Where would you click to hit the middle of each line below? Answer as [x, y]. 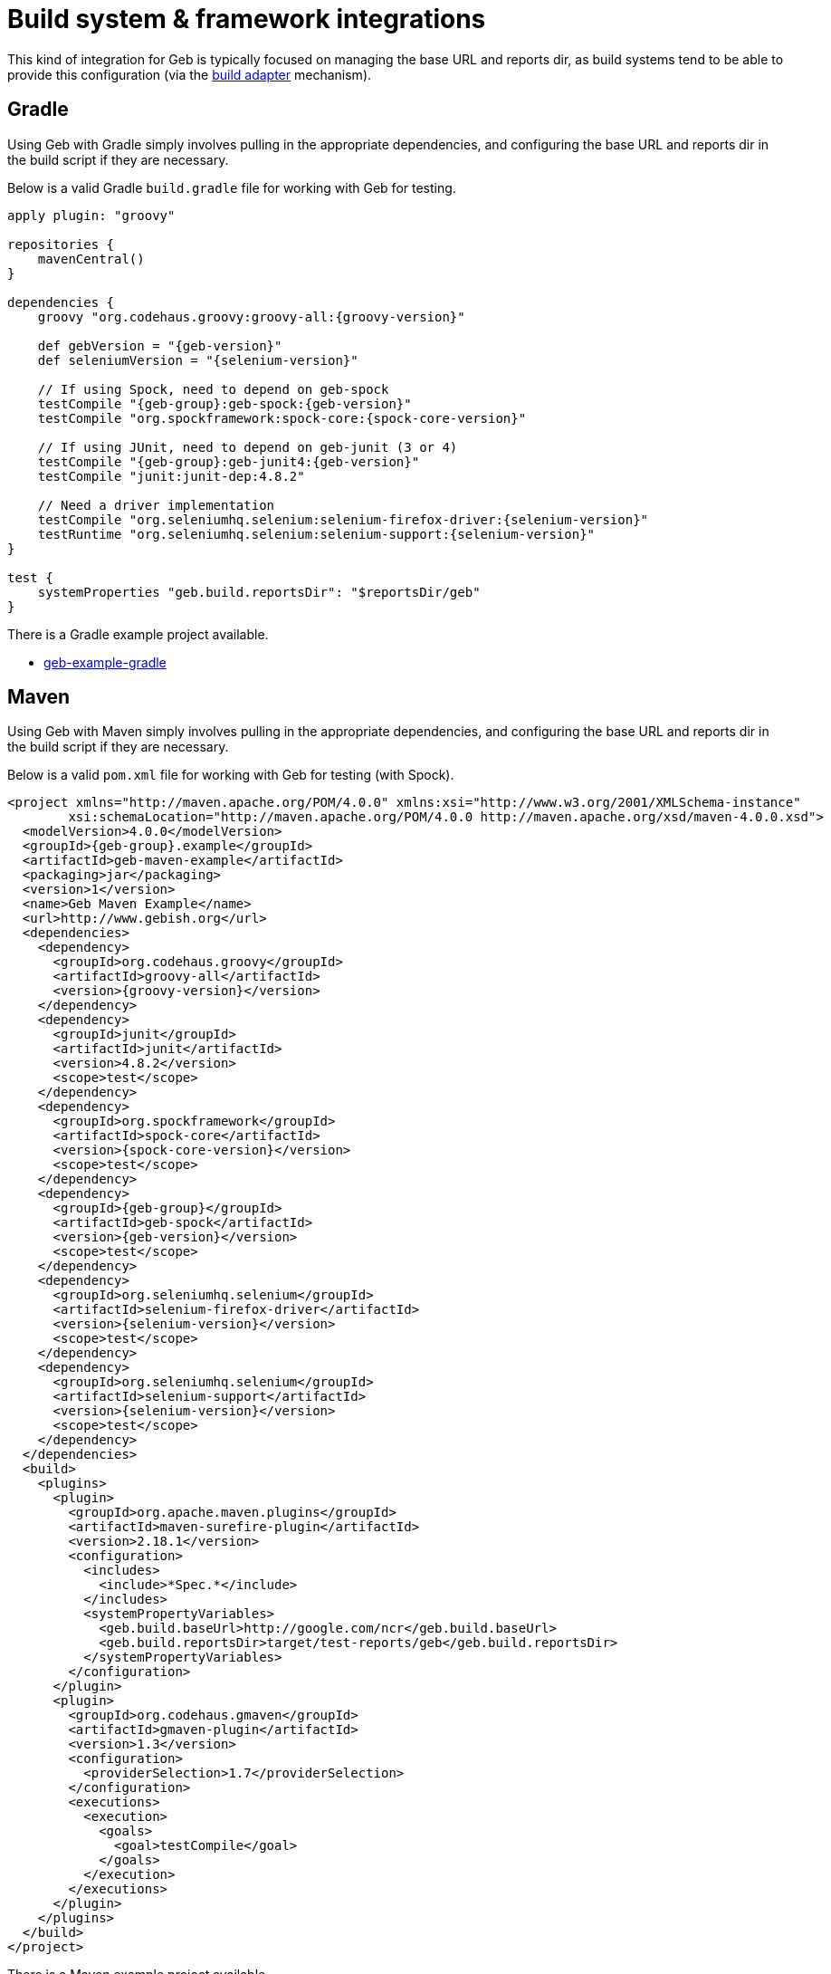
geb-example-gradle [105, 662]
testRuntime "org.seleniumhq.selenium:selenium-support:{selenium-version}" [316, 534]
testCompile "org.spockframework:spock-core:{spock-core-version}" [282, 418]
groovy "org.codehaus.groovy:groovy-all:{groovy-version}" [251, 316]
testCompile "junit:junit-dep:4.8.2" [171, 476]
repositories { [61, 244]
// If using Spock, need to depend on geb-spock [213, 389]
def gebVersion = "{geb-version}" [160, 345]
